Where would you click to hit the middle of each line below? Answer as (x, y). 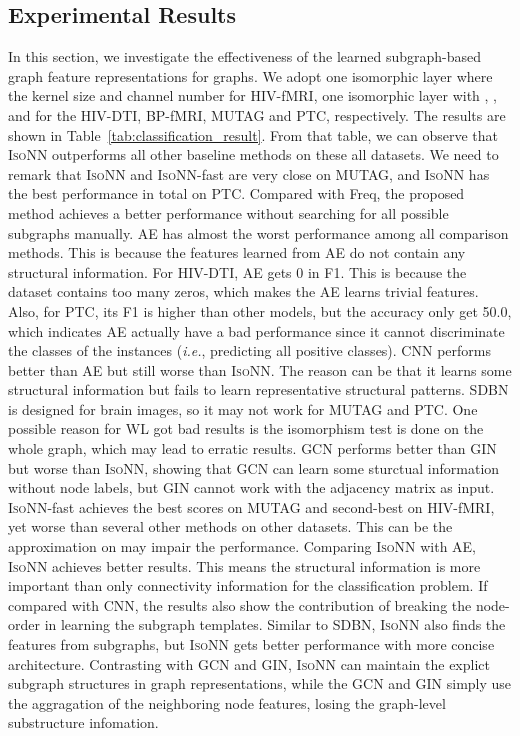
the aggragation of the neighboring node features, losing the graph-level (227, 702)
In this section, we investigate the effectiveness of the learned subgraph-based (245, 56)
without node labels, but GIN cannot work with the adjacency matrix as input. (251, 487)
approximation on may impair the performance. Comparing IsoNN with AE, (242, 546)
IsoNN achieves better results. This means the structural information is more (244, 565)
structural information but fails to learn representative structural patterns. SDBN (258, 389)
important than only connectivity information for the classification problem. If (248, 585)
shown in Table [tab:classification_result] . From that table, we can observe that (253, 134)
